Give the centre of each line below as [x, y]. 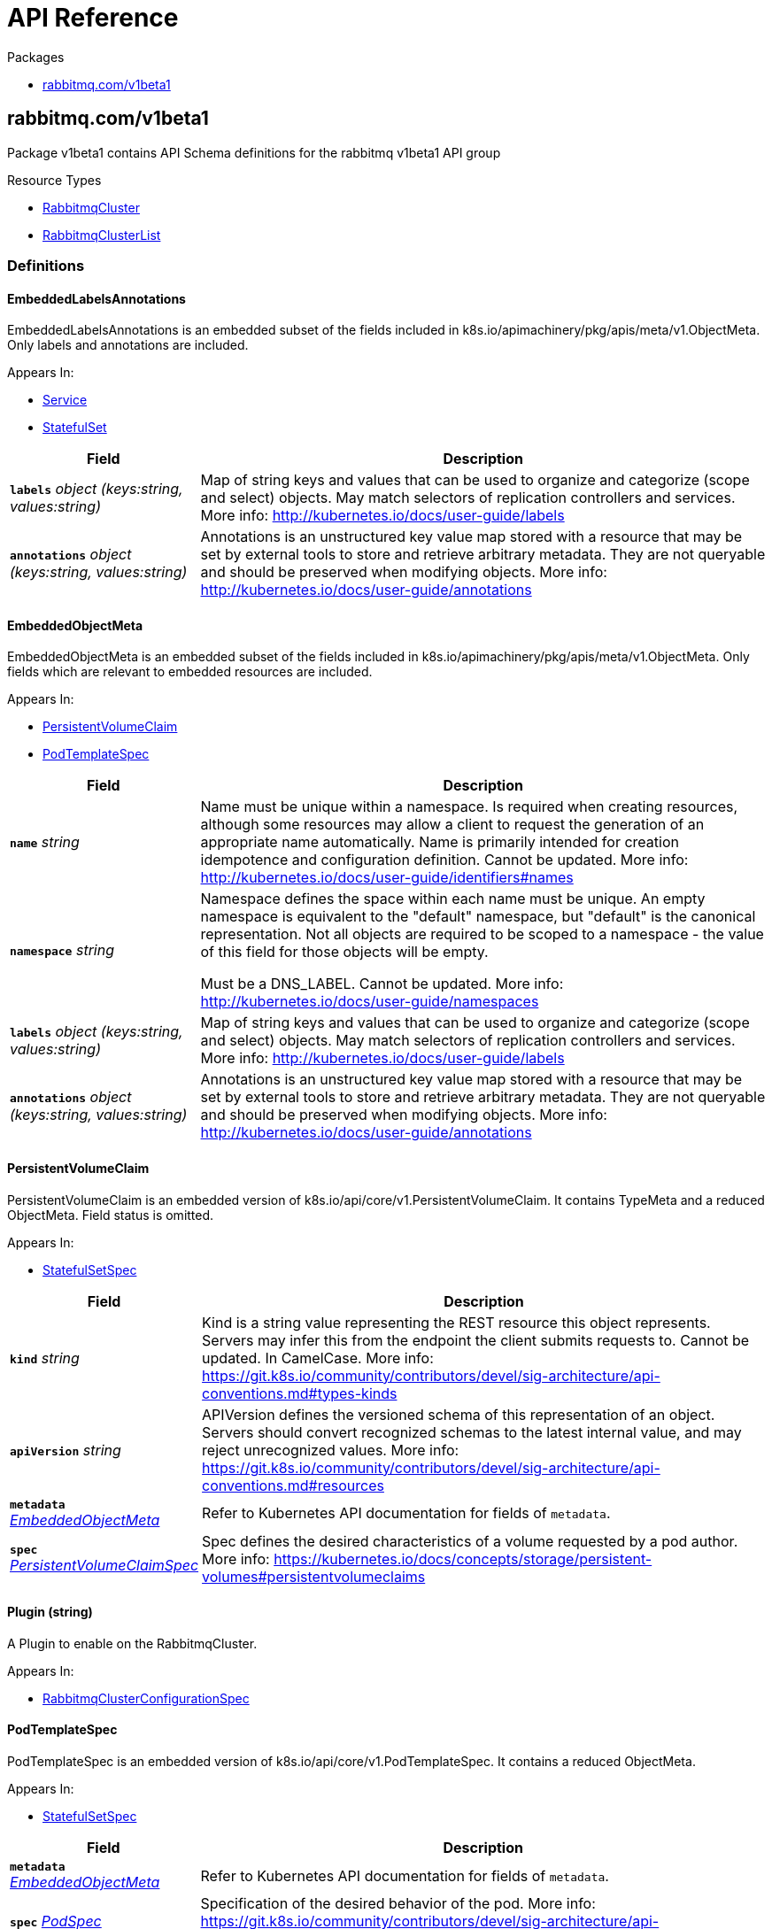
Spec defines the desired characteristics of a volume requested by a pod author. [470, 1541]
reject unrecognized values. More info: [331, 1450]
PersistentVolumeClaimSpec [104, 1566]
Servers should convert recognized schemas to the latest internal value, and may [472, 1432]
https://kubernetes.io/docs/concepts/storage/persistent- [463, 1559]
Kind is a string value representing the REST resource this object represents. [456, 1322]
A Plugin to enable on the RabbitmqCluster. [132, 1643]
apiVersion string [66, 1450]
